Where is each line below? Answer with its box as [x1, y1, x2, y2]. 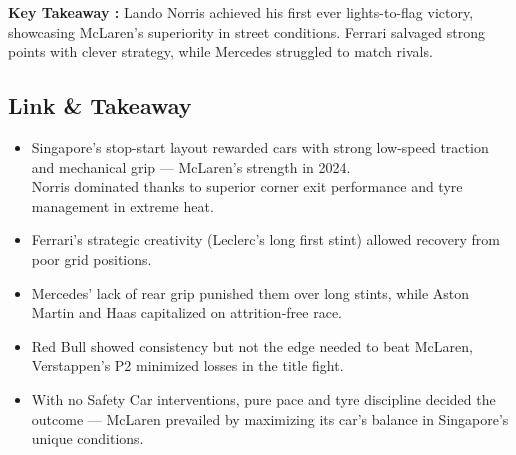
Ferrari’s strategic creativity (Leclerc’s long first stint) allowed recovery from [31, 229, 500, 250]
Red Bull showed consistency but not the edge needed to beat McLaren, [31, 335, 473, 356]
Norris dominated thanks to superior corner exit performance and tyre [31, 176, 463, 197]
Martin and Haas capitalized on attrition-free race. [31, 302, 342, 323]
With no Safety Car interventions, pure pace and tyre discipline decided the [31, 388, 496, 409]
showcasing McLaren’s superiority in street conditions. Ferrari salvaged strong [8, 21, 485, 42]
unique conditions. [31, 428, 144, 449]
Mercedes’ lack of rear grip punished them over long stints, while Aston [31, 282, 470, 303]
